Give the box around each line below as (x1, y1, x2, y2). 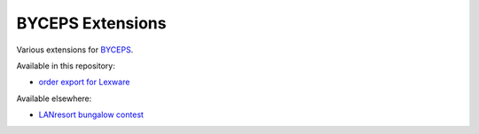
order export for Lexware (38, 76, 130, 88)
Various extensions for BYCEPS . (16, 44, 134, 55)
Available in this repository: (16, 60, 115, 71)
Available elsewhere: (16, 93, 92, 104)
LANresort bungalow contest (38, 109, 144, 120)
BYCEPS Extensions (16, 13, 167, 33)
